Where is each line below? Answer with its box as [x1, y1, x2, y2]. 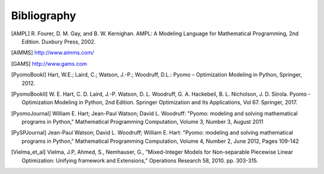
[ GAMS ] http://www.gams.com [11, 60, 87, 67]
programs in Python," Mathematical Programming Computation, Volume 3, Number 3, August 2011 [22, 118, 263, 126]
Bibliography [11, 9, 76, 22]
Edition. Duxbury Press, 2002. [22, 38, 96, 45]
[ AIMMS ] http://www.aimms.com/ [11, 49, 94, 56]
